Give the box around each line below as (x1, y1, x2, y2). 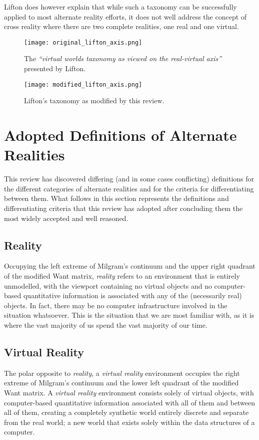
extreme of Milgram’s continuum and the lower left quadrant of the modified (4, 377, 239, 388)
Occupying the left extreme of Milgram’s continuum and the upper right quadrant (4, 261, 255, 271)
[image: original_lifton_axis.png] (24, 39, 142, 46)
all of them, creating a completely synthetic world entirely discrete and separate (4, 407, 249, 417)
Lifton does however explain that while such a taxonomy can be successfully (4, 2, 237, 12)
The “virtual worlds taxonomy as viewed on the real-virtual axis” (24, 53, 222, 64)
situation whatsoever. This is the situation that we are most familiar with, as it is (4, 310, 254, 320)
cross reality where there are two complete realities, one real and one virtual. (4, 21, 239, 32)
